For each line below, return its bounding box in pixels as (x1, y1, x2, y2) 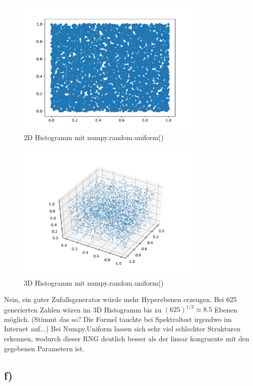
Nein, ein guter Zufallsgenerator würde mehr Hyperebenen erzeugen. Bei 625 (4, 294, 237, 305)
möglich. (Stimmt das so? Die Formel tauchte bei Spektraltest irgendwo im (4, 313, 232, 324)
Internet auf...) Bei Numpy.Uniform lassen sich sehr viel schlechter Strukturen (4, 323, 241, 334)
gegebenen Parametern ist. (4, 343, 85, 353)
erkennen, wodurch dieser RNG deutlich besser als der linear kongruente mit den (4, 333, 250, 344)
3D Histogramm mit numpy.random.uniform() (24, 277, 164, 288)
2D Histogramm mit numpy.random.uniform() (24, 132, 164, 142)
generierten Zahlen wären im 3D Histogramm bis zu (4, 304, 162, 314)
